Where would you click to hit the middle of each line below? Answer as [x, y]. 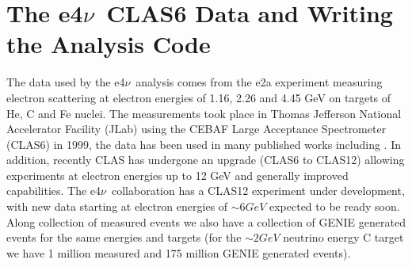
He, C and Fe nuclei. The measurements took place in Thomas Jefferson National [204, 113]
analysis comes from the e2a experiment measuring [259, 82]
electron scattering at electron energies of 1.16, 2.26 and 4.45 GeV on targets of [199, 97]
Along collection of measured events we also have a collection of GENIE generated [206, 221]
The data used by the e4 [66, 82]
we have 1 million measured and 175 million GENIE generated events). [179, 252]
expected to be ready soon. [334, 206]
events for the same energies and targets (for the [124, 237]
